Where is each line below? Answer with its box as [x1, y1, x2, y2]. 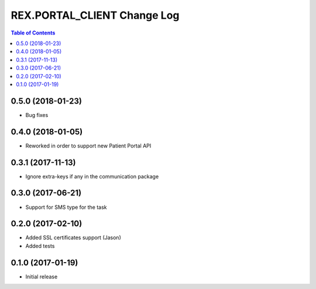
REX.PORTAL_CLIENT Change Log [11, 9, 180, 22]
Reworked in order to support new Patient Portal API [25, 142, 152, 149]
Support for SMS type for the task [25, 204, 108, 211]
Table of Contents [11, 29, 56, 36]
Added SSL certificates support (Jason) [25, 234, 121, 241]
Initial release [25, 273, 58, 280]
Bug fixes [25, 111, 49, 118]
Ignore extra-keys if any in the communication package [25, 173, 159, 180]
